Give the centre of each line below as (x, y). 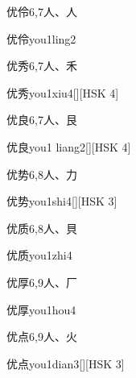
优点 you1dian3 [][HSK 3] (66, 363)
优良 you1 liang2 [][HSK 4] (69, 146)
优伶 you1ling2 (41, 38)
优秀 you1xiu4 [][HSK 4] (63, 92)
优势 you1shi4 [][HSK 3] (62, 201)
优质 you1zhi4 (39, 255)
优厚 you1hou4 (41, 309)
